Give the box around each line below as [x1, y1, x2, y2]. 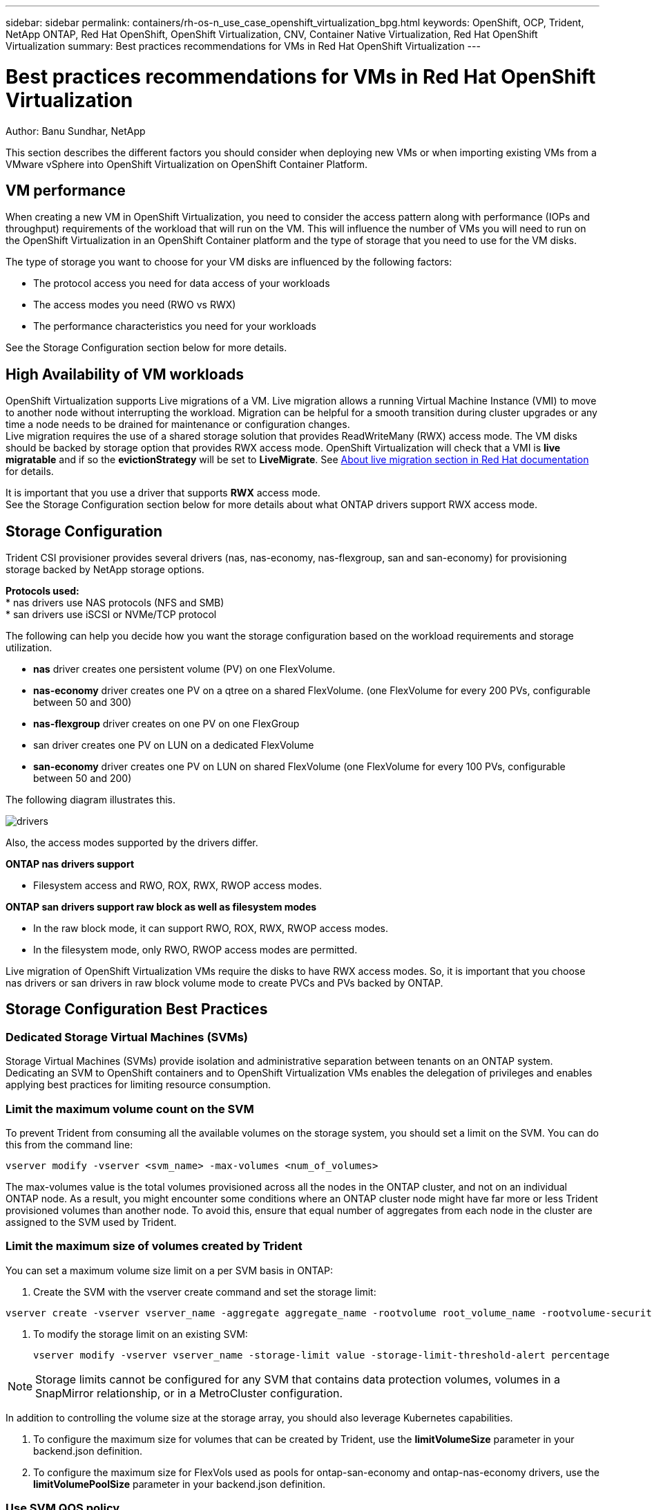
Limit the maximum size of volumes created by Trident [6, 1239, 303, 1253]
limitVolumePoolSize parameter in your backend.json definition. [33, 1478, 325, 1490]
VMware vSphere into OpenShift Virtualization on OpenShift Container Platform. [6, 158, 367, 170]
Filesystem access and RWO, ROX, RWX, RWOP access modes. [33, 879, 322, 892]
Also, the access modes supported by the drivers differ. [6, 837, 258, 849]
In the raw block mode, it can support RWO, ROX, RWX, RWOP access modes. [33, 922, 389, 935]
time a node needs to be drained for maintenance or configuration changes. [6, 418, 350, 431]
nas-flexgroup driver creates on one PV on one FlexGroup [33, 718, 300, 730]
